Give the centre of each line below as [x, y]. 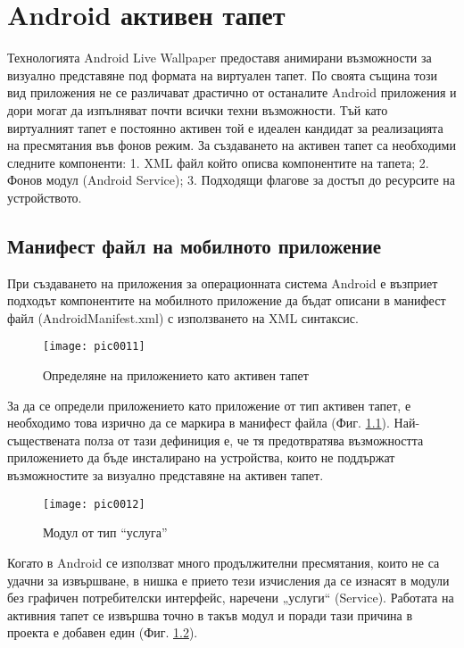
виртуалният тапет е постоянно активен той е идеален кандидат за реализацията [225, 127]
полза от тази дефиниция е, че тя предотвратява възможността [254, 440]
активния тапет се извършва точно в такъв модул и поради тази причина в [210, 615]
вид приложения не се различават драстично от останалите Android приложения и [232, 92]
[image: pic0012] [94, 504]
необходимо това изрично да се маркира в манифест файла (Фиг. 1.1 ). [199, 423]
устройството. [45, 197]
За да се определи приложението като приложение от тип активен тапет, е [209, 405]
